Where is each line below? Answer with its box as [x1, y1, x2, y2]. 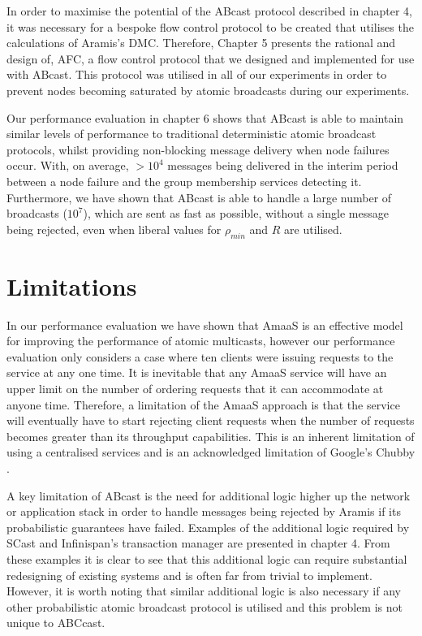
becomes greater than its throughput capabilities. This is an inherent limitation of [6, 427, 415, 444]
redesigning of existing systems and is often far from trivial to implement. [6, 566, 372, 583]
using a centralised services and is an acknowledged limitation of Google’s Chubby [6, 443, 416, 461]
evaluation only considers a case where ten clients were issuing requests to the [6, 348, 394, 365]
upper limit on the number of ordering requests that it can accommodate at [6, 380, 384, 397]
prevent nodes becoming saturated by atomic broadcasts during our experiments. [6, 81, 410, 98]
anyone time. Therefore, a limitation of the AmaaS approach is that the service [6, 396, 400, 413]
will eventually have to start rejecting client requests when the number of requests [6, 412, 415, 429]
